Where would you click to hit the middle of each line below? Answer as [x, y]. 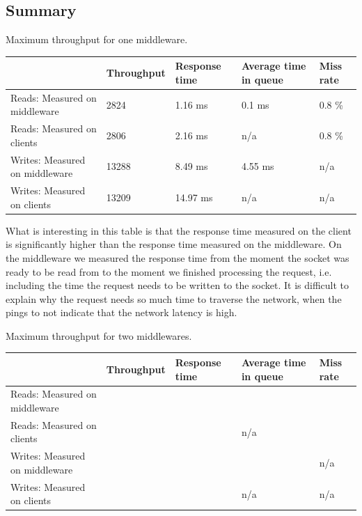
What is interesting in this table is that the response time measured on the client [179, 230]
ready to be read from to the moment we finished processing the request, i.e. [169, 271]
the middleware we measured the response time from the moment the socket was [178, 257]
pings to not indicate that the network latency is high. [121, 312]
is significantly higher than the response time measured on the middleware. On [174, 244]
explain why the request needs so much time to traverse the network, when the [174, 298]
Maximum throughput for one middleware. [97, 39]
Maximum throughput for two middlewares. [99, 335]
